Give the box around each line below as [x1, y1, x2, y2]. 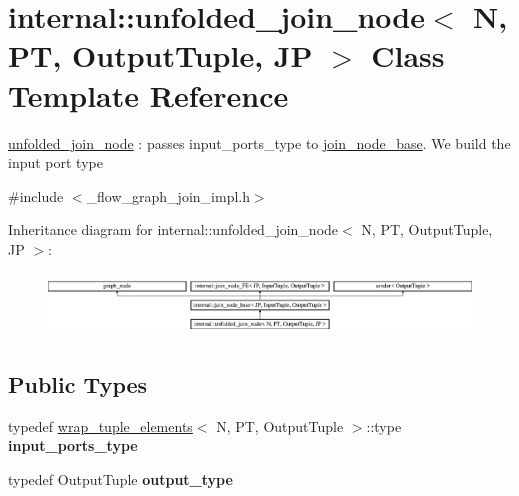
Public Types [8, 368, 148, 399]
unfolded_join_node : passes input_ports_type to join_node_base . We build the [8, 132, 511, 153]
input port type [8, 152, 103, 173]
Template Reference [8, 74, 289, 115]
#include [8, 185, 64, 206]
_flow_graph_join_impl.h [86, 185, 250, 206]
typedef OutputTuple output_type [8, 468, 233, 489]
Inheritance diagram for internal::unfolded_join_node [8, 219, 339, 240]
